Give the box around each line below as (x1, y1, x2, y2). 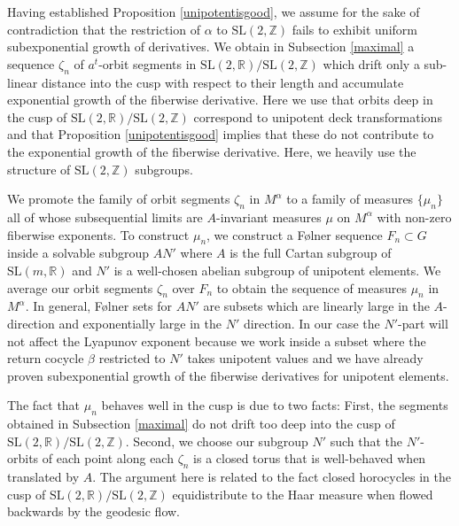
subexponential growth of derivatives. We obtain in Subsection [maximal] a (7, 37, 415, 56)
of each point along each (42, 449, 174, 468)
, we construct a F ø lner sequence (206, 225, 383, 244)
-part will (397, 313, 448, 332)
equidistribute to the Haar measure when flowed (172, 484, 433, 503)
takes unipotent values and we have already (187, 349, 424, 367)
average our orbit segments (7, 278, 153, 297)
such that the (330, 431, 403, 450)
